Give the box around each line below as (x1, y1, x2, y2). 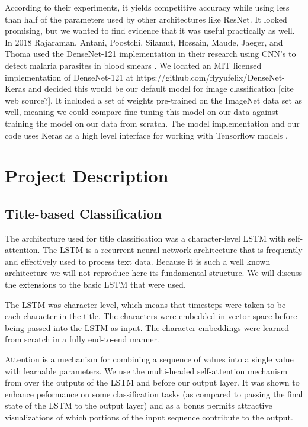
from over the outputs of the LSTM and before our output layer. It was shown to (5, 376, 300, 389)
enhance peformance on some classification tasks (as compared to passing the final (5, 387, 303, 400)
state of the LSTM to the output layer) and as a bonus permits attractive (5, 399, 272, 412)
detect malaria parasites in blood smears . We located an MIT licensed (5, 59, 262, 71)
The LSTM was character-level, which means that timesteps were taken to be (5, 298, 286, 310)
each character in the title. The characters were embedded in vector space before (5, 310, 297, 322)
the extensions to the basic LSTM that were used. (5, 278, 186, 291)
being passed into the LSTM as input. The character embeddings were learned (5, 321, 290, 333)
